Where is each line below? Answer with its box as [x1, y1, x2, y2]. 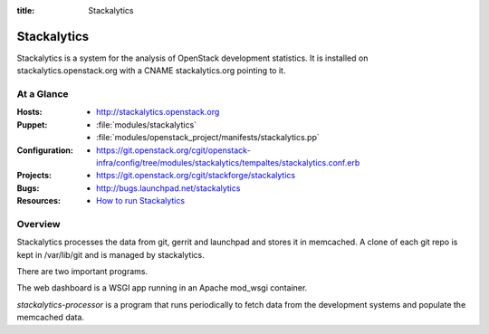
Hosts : [16, 107, 43, 118]
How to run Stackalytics [96, 196, 186, 206]
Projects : [16, 170, 52, 181]
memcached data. [16, 312, 85, 323]
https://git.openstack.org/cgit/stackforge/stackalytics [96, 170, 296, 181]
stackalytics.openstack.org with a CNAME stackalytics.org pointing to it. [16, 65, 286, 76]
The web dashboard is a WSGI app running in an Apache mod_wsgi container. [16, 282, 308, 293]
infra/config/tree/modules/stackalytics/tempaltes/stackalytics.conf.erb [96, 157, 360, 167]
